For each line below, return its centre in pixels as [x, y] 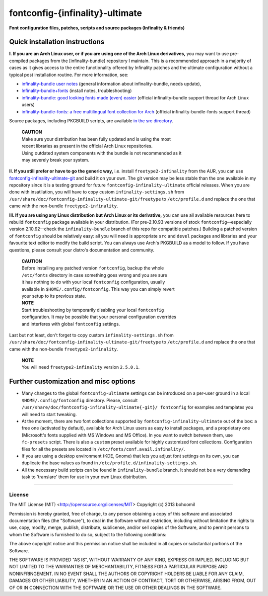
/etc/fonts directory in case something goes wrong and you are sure [94, 275]
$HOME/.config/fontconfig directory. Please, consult [80, 400]
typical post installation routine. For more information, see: [69, 75]
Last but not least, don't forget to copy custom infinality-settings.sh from [91, 335]
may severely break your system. [55, 160]
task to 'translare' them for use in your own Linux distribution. [84, 477]
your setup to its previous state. [54, 296]
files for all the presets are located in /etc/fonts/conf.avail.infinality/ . [103, 449]
